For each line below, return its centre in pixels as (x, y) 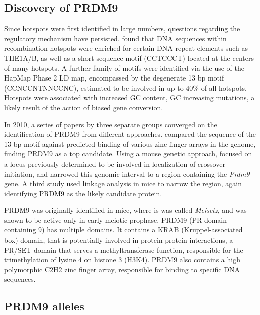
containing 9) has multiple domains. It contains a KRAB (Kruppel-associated (123, 230)
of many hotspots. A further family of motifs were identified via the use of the (124, 68)
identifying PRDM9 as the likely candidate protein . (83, 193)
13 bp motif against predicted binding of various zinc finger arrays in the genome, (130, 144)
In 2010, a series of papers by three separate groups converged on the (111, 124)
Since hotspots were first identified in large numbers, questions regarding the (122, 28)
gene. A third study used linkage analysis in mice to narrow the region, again (123, 183)
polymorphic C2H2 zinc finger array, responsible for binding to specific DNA (122, 269)
